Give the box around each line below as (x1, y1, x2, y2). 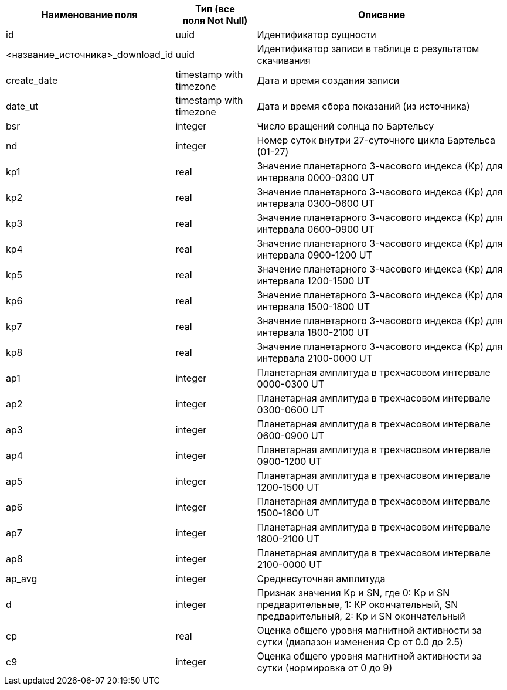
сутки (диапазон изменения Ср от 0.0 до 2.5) (257, 636, 463, 648)
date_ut (6, 100, 39, 112)
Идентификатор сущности (257, 29, 376, 40)
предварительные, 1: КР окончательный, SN (257, 599, 458, 610)
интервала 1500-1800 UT (257, 301, 370, 312)
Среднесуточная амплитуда (257, 573, 386, 584)
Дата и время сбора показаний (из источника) (257, 100, 470, 112)
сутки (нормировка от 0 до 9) (257, 662, 393, 674)
